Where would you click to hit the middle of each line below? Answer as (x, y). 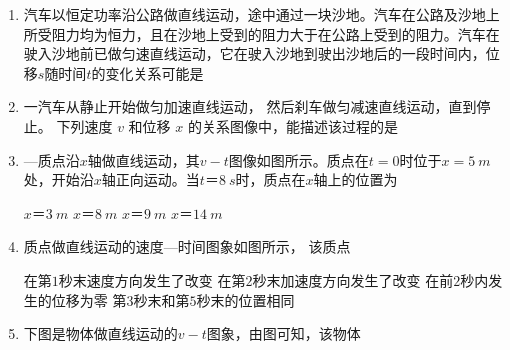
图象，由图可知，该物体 (283, 333)
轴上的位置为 (355, 179)
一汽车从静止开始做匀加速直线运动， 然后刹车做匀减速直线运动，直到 (250, 106)
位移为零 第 (89, 299)
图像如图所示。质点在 (298, 159)
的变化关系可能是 (147, 72)
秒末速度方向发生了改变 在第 (152, 279)
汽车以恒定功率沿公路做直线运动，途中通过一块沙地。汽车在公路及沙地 (254, 14)
